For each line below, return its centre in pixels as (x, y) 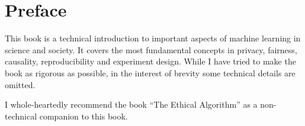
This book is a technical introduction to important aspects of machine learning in (153, 38)
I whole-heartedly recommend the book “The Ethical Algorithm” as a (131, 104)
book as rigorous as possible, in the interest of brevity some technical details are (150, 72)
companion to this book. (84, 116)
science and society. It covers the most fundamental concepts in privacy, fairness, (151, 49)
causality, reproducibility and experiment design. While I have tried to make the (150, 61)
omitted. (20, 84)
